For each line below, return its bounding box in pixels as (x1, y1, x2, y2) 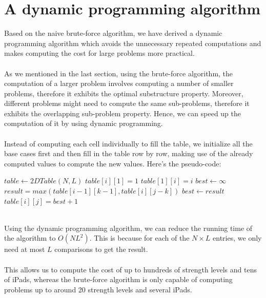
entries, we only (213, 232, 262, 243)
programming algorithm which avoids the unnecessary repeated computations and (4, 37, 261, 48)
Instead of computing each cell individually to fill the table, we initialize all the (4, 138, 253, 148)
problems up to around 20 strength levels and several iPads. (4, 284, 192, 294)
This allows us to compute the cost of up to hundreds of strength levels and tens (4, 264, 257, 274)
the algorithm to (4, 232, 56, 243)
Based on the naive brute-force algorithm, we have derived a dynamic (4, 28, 222, 38)
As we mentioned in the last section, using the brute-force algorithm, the (4, 68, 233, 78)
